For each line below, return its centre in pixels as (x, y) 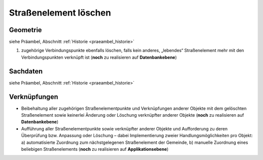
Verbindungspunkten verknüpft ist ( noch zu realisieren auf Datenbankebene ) (99, 57)
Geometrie (26, 30)
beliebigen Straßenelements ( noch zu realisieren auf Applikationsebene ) (95, 149)
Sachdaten (26, 71)
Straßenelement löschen (60, 13)
